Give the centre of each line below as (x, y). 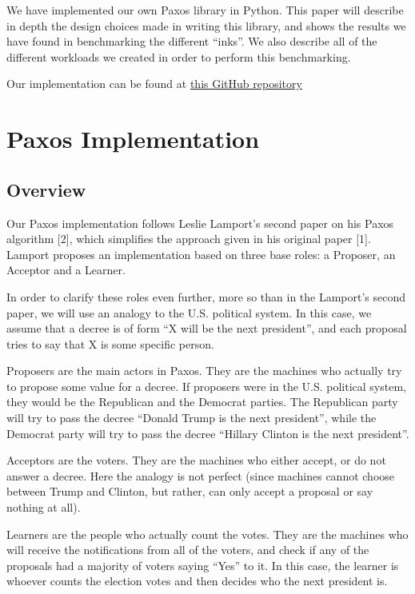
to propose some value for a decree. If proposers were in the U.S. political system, (206, 386)
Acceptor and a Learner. (66, 270)
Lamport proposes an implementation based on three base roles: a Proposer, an (201, 254)
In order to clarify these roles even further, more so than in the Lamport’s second (206, 296)
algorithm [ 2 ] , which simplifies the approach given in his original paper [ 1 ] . (189, 239)
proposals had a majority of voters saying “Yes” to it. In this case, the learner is (203, 565)
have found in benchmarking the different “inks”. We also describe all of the (192, 41)
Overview (46, 189)
